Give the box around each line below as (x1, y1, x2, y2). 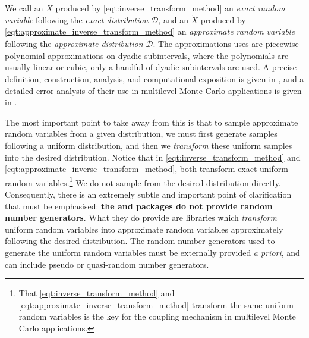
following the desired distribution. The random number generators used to (5, 234, 275, 247)
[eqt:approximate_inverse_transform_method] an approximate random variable (5, 25, 295, 37)
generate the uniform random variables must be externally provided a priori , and (5, 246, 300, 258)
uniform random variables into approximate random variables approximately (5, 223, 283, 235)
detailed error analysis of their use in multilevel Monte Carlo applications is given (5, 84, 302, 96)
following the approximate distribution (5, 37, 143, 50)
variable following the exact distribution (5, 13, 149, 26)
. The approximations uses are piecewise (153, 37, 299, 50)
